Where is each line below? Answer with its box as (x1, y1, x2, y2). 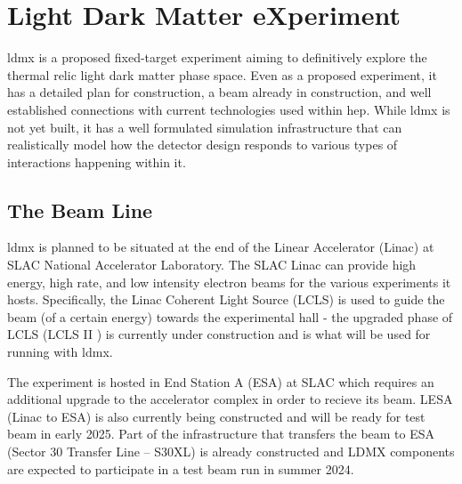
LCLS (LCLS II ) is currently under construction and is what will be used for (7, 325, 431, 343)
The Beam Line (7, 196, 153, 223)
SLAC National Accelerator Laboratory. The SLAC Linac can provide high (7, 255, 417, 274)
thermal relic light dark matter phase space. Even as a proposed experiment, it (7, 65, 437, 84)
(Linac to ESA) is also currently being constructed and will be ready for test (7, 407, 426, 425)
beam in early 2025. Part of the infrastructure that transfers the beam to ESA (7, 424, 435, 443)
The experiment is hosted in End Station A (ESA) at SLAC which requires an (7, 372, 434, 391)
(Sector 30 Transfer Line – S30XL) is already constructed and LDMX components (7, 442, 455, 461)
